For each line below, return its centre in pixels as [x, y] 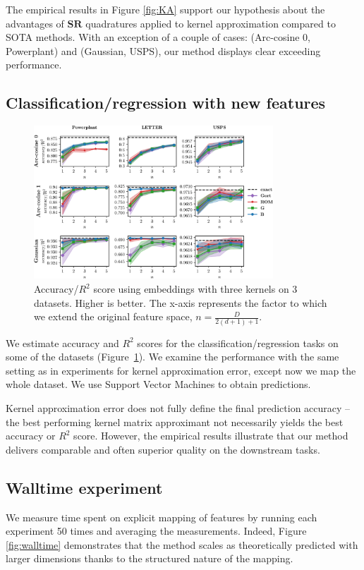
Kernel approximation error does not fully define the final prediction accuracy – [178, 407]
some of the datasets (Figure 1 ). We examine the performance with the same [172, 357]
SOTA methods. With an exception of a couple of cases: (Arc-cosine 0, [158, 37]
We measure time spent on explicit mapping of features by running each [162, 517]
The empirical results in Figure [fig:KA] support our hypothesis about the [165, 9]
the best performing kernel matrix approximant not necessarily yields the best [175, 422]
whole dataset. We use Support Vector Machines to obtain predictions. [158, 384]
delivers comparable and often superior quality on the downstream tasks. [163, 449]
